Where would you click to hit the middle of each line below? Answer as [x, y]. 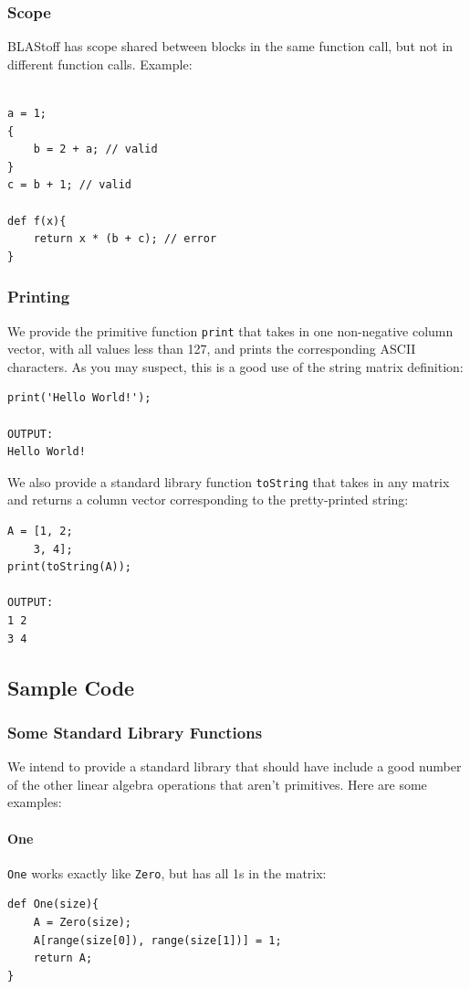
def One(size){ [53, 904]
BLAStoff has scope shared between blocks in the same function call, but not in [230, 46]
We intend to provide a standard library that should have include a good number [235, 766]
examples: [35, 802]
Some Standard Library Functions [135, 732]
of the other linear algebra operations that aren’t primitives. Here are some [217, 784]
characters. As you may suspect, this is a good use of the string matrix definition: [235, 366]
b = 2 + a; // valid [95, 149]
